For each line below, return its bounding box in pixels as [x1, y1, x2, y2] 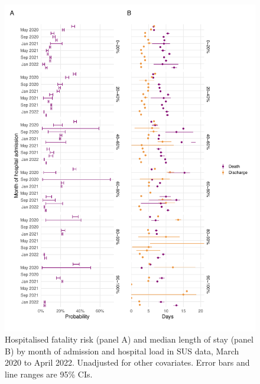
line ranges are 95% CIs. [5, 368, 93, 380]
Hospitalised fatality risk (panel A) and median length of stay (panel [5, 333, 253, 346]
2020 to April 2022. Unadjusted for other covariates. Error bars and [5, 356, 250, 369]
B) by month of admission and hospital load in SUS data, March [5, 344, 239, 357]
